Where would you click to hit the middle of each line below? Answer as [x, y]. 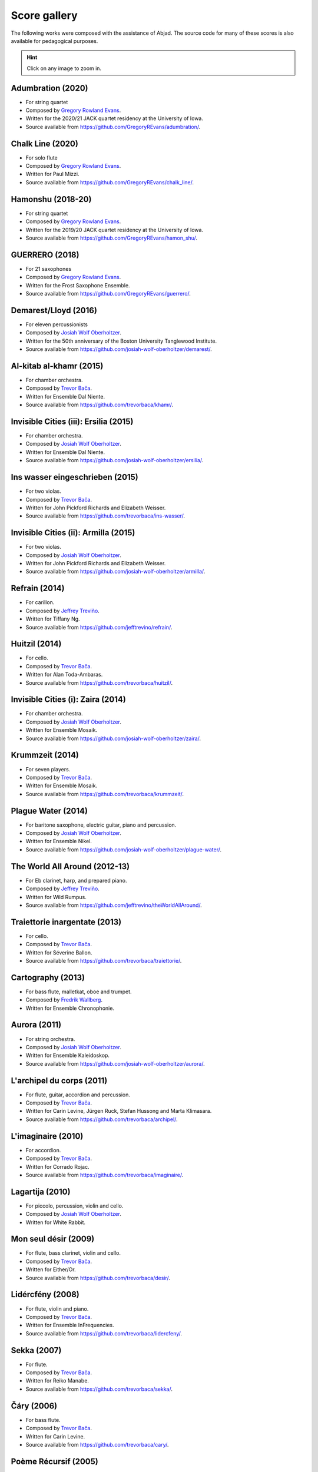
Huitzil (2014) [36, 644]
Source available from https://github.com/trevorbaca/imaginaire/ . [105, 1175]
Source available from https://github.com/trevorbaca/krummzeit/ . [105, 794]
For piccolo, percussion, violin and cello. [74, 1206]
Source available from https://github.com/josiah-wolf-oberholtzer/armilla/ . [115, 572]
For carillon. [40, 602]
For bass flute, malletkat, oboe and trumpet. [79, 992]
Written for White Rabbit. [55, 1222]
